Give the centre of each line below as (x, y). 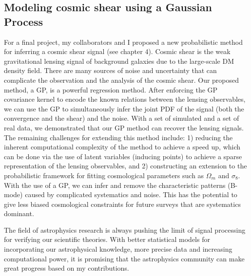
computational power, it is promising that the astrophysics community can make (124, 258)
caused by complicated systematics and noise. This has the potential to (131, 194)
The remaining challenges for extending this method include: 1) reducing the (118, 137)
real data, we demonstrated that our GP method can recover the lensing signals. (124, 127)
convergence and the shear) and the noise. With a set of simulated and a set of (122, 118)
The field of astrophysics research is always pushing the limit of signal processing (125, 230)
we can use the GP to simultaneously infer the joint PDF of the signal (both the (124, 108)
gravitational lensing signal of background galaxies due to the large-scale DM (119, 61)
